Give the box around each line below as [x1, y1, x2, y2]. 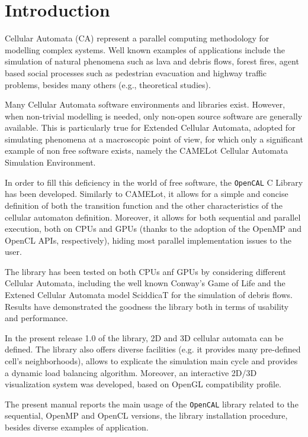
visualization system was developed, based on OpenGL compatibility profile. [5, 378, 282, 390]
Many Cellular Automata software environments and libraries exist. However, [5, 98, 285, 111]
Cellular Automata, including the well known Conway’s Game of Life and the [5, 277, 285, 289]
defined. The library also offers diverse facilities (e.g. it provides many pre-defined [5, 343, 301, 355]
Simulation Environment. [5, 156, 96, 169]
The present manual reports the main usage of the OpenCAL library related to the [5, 397, 299, 410]
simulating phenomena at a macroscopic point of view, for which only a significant [5, 132, 303, 145]
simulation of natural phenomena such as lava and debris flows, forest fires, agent [5, 55, 299, 67]
